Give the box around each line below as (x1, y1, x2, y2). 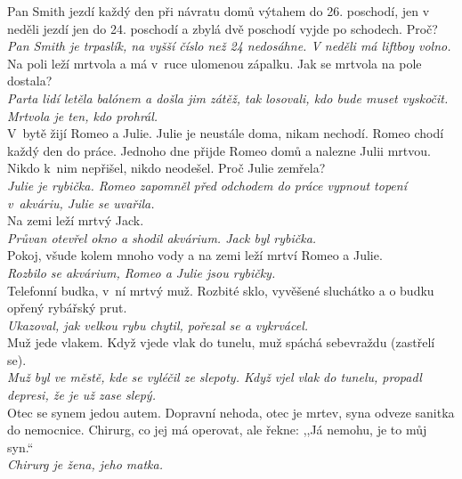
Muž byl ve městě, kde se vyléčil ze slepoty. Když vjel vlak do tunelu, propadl (7, 368, 422, 386)
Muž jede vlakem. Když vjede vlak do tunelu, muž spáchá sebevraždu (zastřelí (7, 333, 435, 352)
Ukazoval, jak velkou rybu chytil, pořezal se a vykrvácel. (7, 315, 309, 334)
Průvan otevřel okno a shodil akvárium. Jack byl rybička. (7, 228, 317, 247)
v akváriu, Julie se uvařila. (7, 193, 155, 212)
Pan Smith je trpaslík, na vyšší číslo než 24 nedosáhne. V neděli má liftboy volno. (7, 37, 451, 55)
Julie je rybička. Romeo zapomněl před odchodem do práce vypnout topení (7, 175, 407, 194)
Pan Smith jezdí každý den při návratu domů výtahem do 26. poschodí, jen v (7, 2, 430, 20)
